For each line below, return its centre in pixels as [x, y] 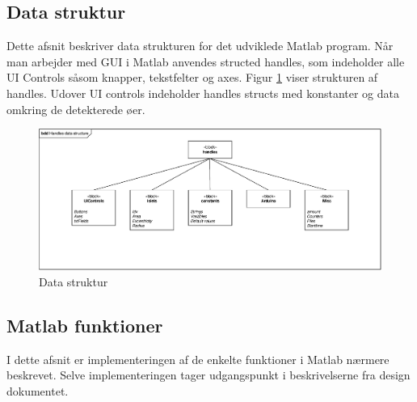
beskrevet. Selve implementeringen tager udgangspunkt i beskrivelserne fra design [208, 375]
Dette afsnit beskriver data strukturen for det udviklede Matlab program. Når [200, 46]
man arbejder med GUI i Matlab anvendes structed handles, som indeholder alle [206, 61]
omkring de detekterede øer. [76, 109]
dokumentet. [38, 391]
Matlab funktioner [85, 326]
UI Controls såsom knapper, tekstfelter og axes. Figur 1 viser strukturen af [192, 77]
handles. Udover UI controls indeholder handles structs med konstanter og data [203, 93]
